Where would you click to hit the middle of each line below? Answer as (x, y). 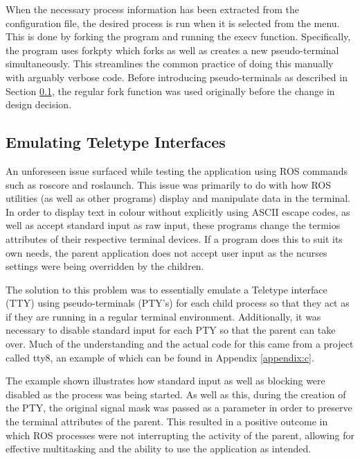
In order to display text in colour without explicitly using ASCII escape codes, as (178, 211)
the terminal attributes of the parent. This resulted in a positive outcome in (167, 421)
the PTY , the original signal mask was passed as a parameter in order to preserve (179, 408)
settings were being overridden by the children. (105, 266)
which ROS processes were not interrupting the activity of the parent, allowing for (180, 435)
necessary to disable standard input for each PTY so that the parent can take (171, 330)
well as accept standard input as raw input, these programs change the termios (173, 225)
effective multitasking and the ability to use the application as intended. (159, 449)
